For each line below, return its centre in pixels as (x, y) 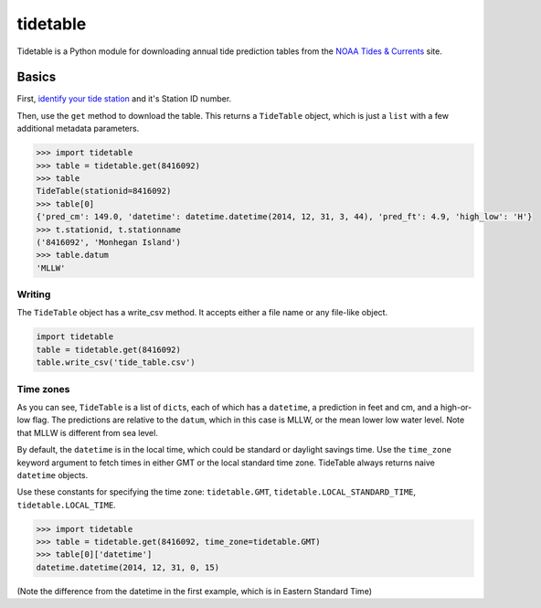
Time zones (43, 389)
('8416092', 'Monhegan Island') (109, 242)
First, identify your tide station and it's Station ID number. (124, 99)
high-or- (456, 407)
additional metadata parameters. (78, 129)
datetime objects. (53, 475)
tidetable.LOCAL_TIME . (66, 505)
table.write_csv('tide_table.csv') (116, 363)
